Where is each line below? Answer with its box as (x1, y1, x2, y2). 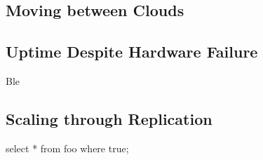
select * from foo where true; (6, 140, 129, 155)
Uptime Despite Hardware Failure (6, 41, 258, 62)
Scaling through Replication (6, 107, 213, 129)
